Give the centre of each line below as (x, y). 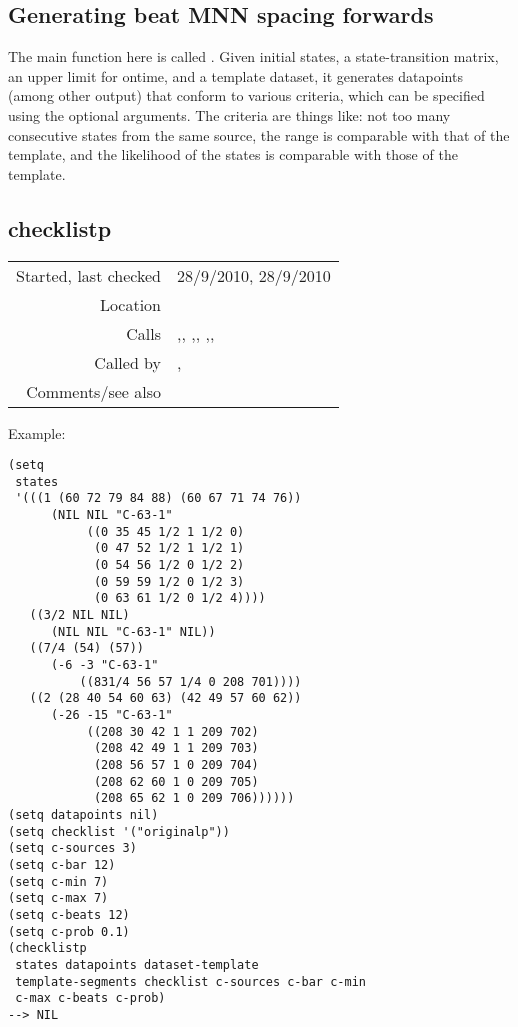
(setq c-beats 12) (69, 914)
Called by (128, 362)
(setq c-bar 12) (62, 864)
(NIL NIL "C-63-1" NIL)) (133, 631)
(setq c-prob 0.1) (69, 931)
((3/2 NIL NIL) (79, 615)
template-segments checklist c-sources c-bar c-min (190, 981)
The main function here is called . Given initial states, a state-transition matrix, (253, 56)
